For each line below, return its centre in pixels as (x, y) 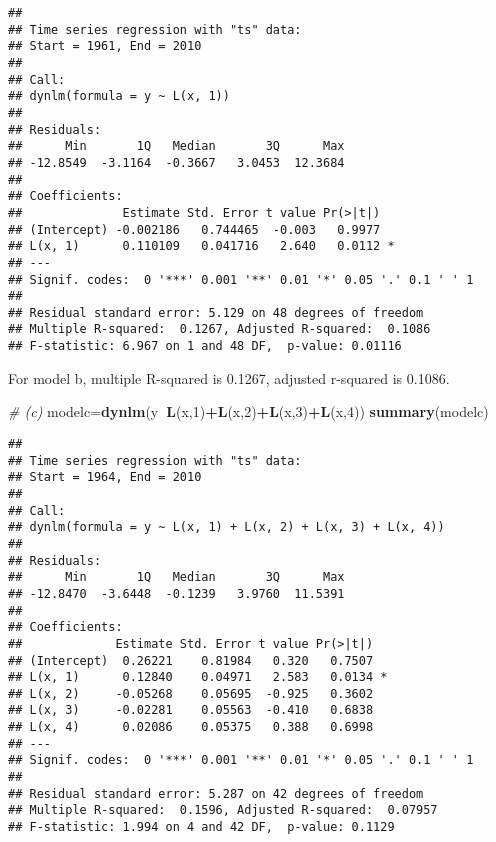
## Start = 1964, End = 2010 (105, 477)
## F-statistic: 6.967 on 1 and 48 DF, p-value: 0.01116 (205, 346)
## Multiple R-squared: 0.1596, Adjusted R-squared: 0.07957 (223, 810)
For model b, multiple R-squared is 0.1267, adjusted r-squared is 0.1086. (229, 377)
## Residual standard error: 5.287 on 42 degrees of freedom (216, 793)
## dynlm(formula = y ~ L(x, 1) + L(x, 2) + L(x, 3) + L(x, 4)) (226, 527)
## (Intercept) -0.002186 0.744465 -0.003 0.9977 (194, 229)
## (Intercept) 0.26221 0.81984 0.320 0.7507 (191, 660)
